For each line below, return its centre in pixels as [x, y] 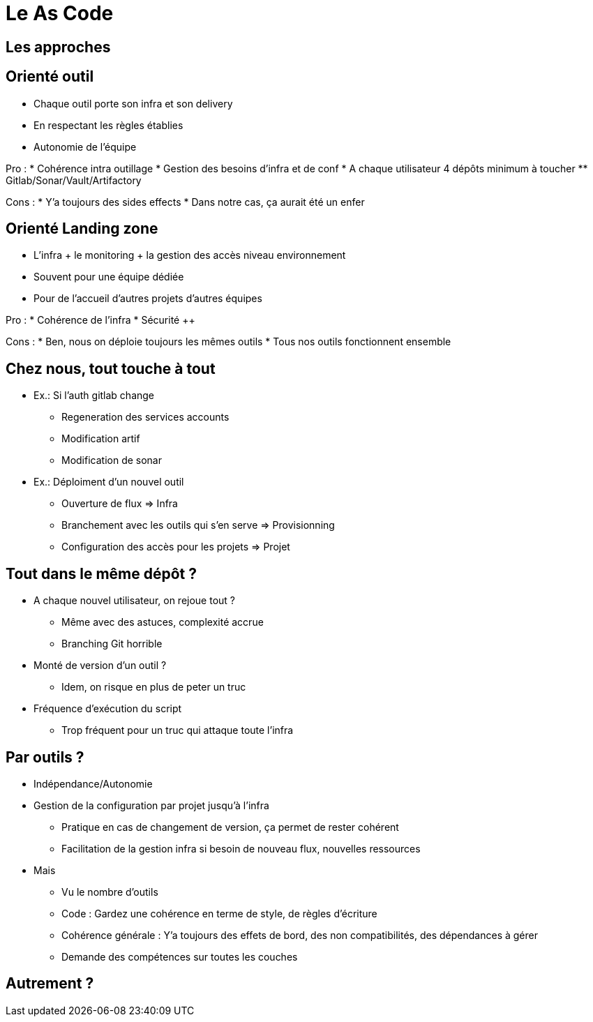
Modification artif [101, 439]
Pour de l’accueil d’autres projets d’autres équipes [148, 299]
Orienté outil [50, 77]
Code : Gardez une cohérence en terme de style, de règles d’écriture [219, 913]
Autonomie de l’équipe [85, 146]
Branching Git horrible [112, 644]
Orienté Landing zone [82, 229]
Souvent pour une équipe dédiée [109, 277]
